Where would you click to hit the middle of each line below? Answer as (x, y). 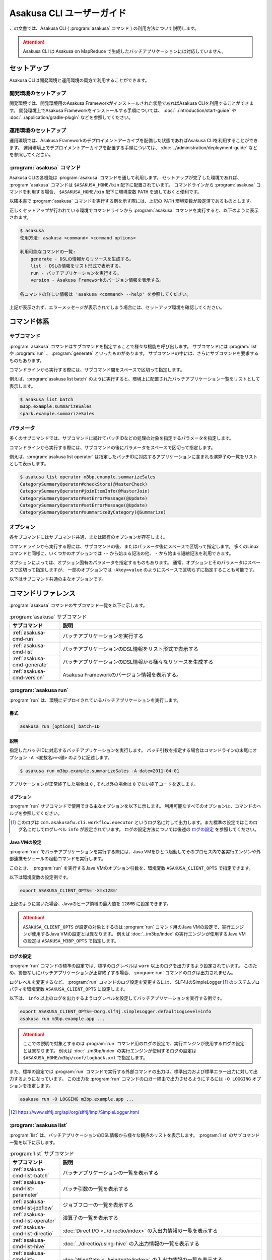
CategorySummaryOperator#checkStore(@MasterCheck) (84, 484)
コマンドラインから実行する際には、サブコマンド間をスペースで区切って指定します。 (97, 369)
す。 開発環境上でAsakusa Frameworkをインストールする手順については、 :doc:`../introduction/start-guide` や (123, 110)
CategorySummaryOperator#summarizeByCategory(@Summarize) (93, 512)
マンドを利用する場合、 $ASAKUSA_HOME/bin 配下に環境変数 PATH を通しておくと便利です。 (106, 192)
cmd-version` (28, 677)
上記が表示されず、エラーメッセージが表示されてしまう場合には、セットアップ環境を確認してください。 (117, 307)
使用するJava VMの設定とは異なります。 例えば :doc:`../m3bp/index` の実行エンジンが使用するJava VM (139, 934)
